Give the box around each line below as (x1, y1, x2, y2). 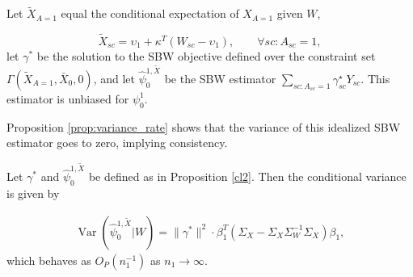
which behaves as (6, 251, 91, 268)
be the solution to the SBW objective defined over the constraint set (36, 48, 376, 65)
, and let (93, 69, 135, 86)
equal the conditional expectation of (61, 5, 239, 22)
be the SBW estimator (164, 69, 276, 86)
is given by (6, 184, 60, 201)
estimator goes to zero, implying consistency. (6, 134, 228, 151)
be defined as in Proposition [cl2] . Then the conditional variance (88, 168, 407, 185)
